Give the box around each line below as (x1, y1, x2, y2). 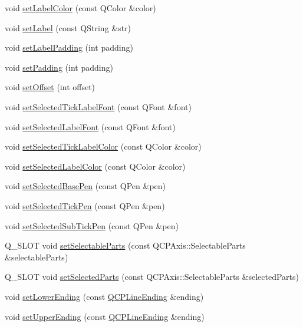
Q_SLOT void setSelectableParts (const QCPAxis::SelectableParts (5, 239, 246, 252)
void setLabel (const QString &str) (5, 21, 131, 34)
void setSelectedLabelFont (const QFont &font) (5, 120, 176, 133)
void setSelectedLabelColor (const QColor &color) (5, 160, 186, 172)
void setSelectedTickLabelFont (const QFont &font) (5, 100, 192, 113)
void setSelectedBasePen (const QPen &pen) (5, 180, 166, 192)
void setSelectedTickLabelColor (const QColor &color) (5, 140, 202, 153)
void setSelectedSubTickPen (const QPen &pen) (5, 219, 179, 232)
